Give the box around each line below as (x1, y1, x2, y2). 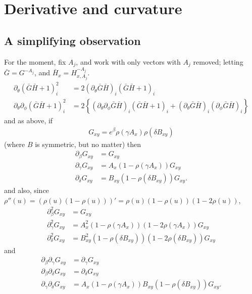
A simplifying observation (4, 32, 141, 48)
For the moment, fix (4, 56, 66, 67)
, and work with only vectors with (76, 56, 181, 67)
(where (4, 138, 25, 149)
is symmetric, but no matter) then (35, 138, 141, 149)
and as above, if (4, 115, 53, 125)
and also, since (4, 185, 49, 195)
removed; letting (193, 56, 243, 67)
